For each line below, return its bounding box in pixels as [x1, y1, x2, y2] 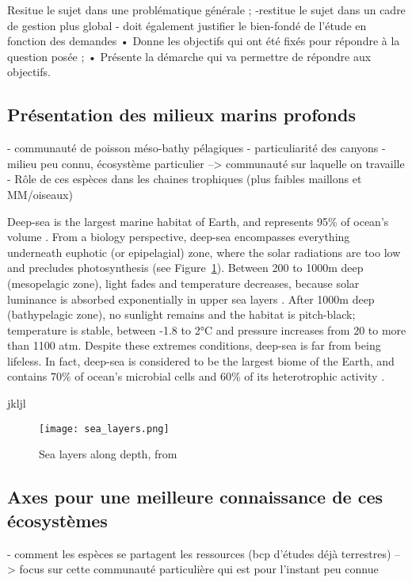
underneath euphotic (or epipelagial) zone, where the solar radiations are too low [7, 243, 401, 260]
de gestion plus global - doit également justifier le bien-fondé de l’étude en [7, 17, 367, 33]
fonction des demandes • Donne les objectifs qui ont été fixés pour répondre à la [7, 33, 400, 49]
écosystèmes [7, 507, 108, 532]
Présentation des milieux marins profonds [7, 102, 356, 127]
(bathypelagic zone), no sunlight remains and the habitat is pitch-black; [7, 306, 356, 323]
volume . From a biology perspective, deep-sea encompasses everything [7, 228, 350, 245]
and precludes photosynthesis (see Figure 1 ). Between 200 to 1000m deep [7, 259, 364, 276]
